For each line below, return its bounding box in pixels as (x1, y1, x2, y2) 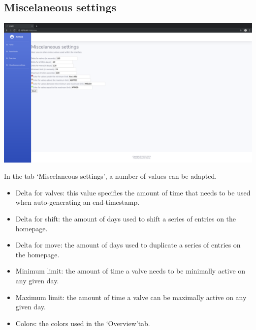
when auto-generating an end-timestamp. (15, 197, 140, 207)
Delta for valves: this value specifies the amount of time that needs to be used (15, 187, 251, 197)
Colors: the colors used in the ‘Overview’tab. (15, 318, 150, 328)
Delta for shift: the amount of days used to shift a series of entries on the (15, 214, 236, 224)
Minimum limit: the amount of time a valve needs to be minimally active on (15, 266, 246, 276)
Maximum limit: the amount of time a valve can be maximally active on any (15, 292, 247, 302)
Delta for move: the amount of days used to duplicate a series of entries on (15, 240, 241, 250)
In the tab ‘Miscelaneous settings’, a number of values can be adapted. (4, 171, 217, 181)
